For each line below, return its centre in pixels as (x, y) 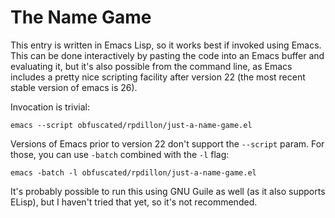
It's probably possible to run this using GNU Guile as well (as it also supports (168, 191)
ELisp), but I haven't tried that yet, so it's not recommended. (134, 202)
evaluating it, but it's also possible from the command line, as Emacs (151, 66)
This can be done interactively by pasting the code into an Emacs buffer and (167, 55)
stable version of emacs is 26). (74, 87)
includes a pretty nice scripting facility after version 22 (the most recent (158, 77)
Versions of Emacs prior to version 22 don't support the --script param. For (167, 143)
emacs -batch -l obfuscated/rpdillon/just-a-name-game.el (133, 172)
